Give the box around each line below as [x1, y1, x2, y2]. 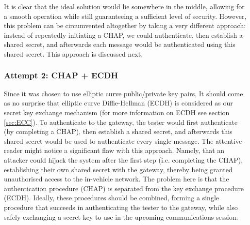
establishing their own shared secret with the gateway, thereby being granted [4, 164, 233, 174]
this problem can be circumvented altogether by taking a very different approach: [4, 20, 246, 30]
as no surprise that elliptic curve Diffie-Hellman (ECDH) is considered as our [4, 98, 233, 108]
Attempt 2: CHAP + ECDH [4, 69, 118, 81]
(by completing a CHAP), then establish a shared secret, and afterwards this [4, 126, 233, 136]
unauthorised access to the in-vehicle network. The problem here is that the [4, 174, 229, 184]
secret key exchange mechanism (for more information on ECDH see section [4, 107, 230, 117]
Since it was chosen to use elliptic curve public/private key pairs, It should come [4, 88, 243, 98]
